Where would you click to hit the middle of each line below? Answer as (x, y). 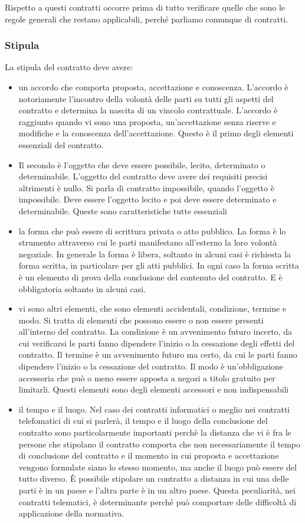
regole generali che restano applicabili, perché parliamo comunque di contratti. (147, 19)
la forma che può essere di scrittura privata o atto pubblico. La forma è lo (152, 231)
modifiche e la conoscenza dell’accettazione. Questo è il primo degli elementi (156, 133)
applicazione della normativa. (71, 513)
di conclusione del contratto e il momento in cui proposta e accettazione (149, 455)
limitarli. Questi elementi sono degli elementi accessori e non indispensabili (154, 389)
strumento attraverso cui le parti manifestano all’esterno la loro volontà (148, 242)
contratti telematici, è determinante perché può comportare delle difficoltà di (158, 501)
